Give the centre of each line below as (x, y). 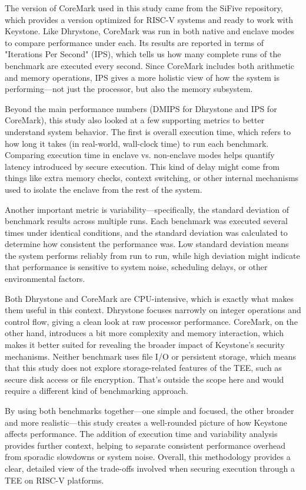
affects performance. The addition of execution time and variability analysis (141, 434)
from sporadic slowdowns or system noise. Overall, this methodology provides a (148, 457)
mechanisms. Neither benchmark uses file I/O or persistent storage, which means (151, 356)
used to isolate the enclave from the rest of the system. (104, 189)
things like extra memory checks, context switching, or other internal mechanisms (152, 178)
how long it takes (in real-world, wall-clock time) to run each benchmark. (137, 143)
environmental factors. (45, 279)
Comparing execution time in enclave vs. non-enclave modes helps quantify (140, 155)
